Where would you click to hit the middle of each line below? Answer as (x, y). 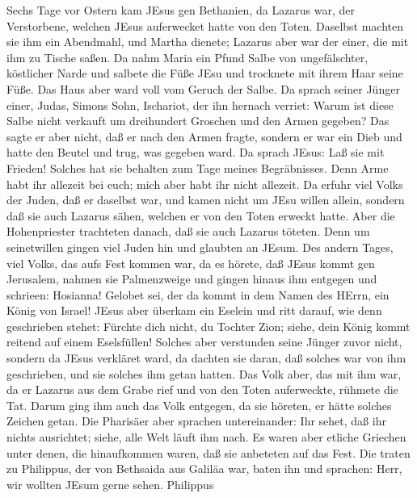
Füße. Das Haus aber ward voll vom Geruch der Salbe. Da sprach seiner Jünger (203, 88)
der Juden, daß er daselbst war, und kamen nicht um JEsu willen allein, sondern (206, 200)
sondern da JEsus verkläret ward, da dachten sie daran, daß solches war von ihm (206, 358)
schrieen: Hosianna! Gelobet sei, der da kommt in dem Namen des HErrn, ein (198, 294)
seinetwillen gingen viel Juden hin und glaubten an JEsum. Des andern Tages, (200, 247)
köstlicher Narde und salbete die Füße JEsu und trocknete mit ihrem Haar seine (205, 73)
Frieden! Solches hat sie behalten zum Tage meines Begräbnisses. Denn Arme (198, 167)
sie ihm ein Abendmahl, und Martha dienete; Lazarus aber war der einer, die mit (208, 42)
